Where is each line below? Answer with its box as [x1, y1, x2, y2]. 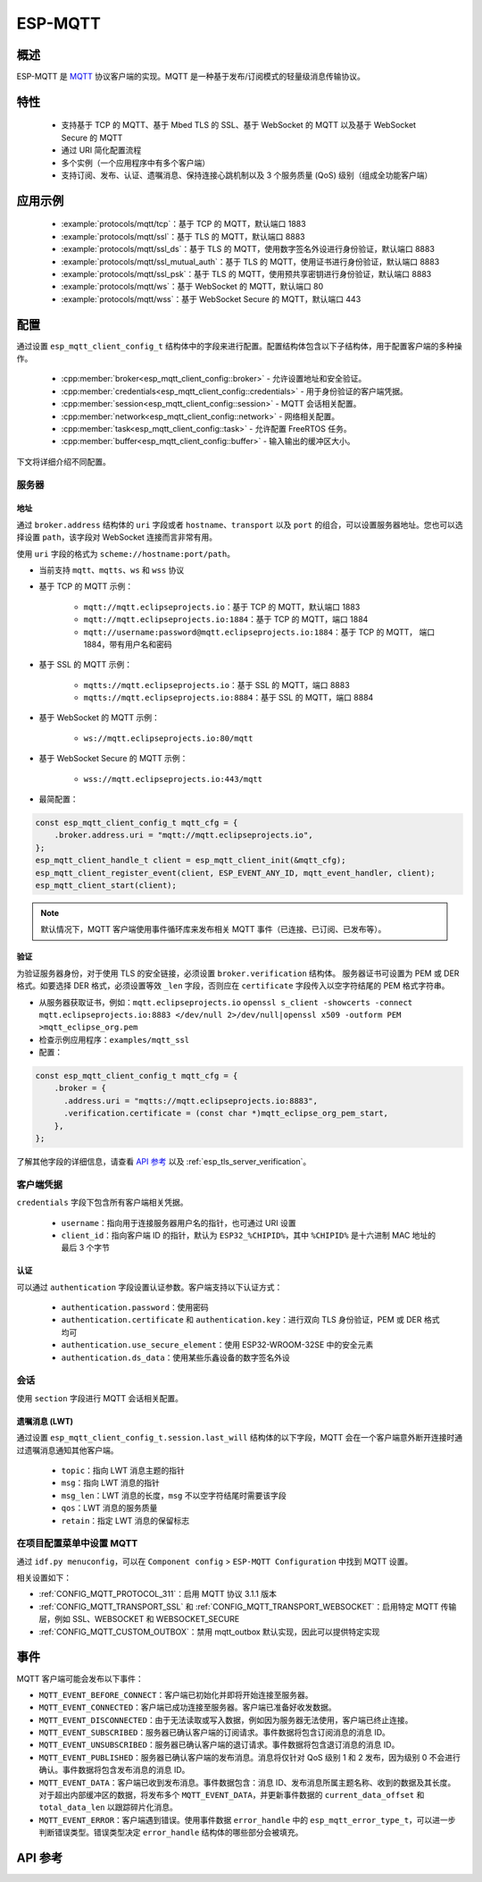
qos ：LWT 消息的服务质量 [61, 1502, 158, 1514]
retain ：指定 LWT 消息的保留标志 [61, 1515, 190, 1525]
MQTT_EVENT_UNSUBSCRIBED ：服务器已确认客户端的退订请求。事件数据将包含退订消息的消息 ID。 [38, 1739, 400, 1751]
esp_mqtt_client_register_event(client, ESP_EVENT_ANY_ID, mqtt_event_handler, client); [35, 868, 436, 878]
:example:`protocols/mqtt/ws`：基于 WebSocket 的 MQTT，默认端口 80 [61, 281, 324, 292]
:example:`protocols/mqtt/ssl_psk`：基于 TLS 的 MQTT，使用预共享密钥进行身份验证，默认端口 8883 [61, 269, 432, 279]
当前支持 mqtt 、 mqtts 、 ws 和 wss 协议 [38, 564, 185, 576]
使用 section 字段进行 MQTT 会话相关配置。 [16, 1392, 183, 1403]
